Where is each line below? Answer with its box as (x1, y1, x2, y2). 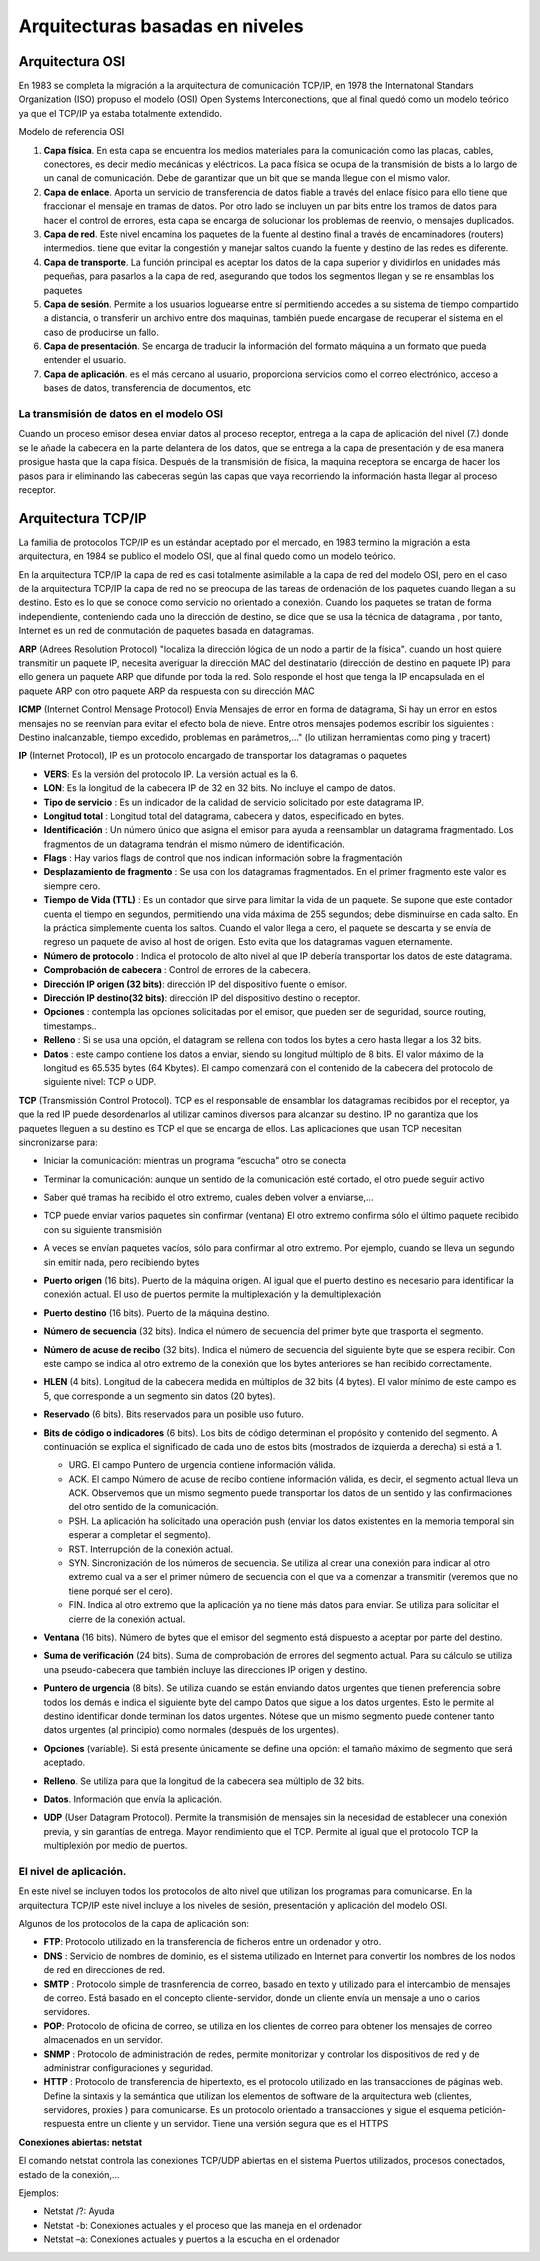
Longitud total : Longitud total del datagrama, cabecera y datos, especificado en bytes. (43, 810, 405, 822)
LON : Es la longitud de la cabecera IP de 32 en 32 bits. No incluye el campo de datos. (43, 782, 396, 794)
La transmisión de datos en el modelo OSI (18, 407, 224, 421)
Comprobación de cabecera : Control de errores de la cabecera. (43, 964, 311, 976)
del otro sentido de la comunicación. (68, 1501, 219, 1513)
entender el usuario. (43, 354, 127, 366)
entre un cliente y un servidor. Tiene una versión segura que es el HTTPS (86, 2118, 389, 2130)
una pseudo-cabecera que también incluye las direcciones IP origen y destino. (43, 1663, 368, 1675)
